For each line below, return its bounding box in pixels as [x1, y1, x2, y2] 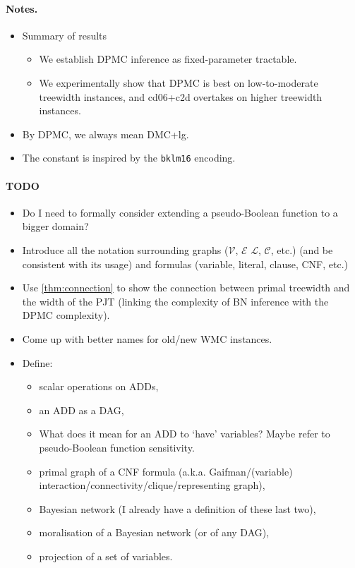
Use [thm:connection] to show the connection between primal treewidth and [22, 280, 350, 295]
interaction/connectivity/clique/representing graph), [39, 478, 265, 493]
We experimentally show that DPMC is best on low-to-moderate [39, 75, 318, 90]
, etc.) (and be [270, 243, 333, 257]
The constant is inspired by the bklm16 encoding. [22, 150, 236, 165]
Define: [22, 355, 53, 370]
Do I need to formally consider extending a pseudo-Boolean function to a [22, 205, 338, 219]
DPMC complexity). [22, 308, 110, 322]
